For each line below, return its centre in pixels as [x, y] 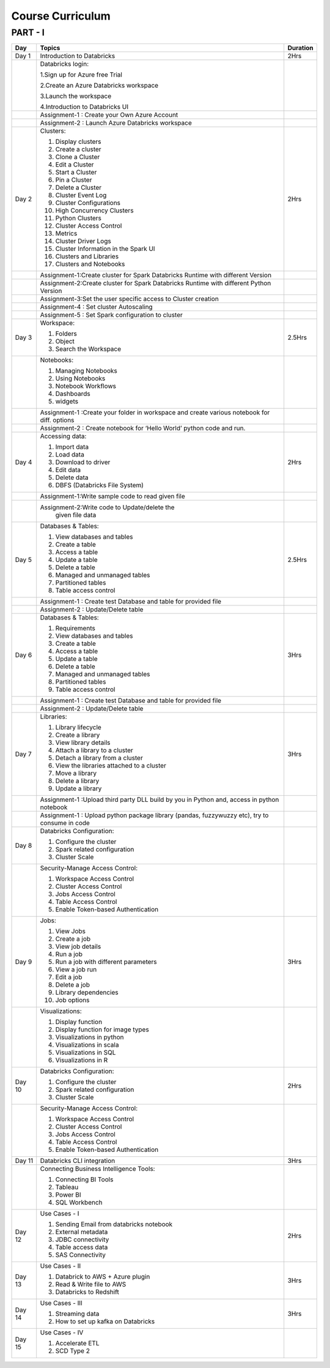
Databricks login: [64, 64]
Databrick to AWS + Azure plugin [103, 1277]
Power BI [68, 1195]
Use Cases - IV [62, 1332]
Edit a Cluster [75, 165]
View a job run [76, 970]
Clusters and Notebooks [90, 264]
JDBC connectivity [82, 1239]
